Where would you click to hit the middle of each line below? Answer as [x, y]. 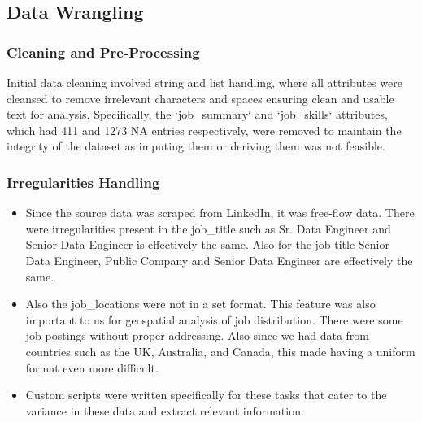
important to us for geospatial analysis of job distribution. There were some [214, 319]
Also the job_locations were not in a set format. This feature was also [200, 304]
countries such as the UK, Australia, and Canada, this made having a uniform [220, 351]
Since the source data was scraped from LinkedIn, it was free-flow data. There [220, 213]
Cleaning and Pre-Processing [103, 52]
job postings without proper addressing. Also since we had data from [197, 335]
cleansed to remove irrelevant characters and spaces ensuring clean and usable [200, 98]
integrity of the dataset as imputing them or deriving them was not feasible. [196, 146]
